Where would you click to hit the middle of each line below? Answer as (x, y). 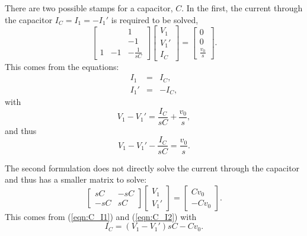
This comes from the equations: (62, 66)
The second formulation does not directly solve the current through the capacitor (152, 168)
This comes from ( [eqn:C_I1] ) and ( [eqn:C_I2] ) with (101, 216)
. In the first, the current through (242, 8)
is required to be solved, (155, 19)
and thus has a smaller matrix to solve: (76, 179)
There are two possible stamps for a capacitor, (89, 8)
